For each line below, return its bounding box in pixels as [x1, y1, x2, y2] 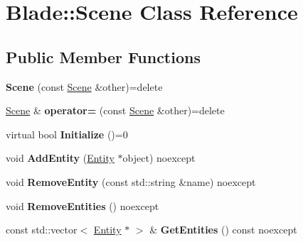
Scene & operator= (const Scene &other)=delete [6, 103, 225, 118]
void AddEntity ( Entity [6, 150, 115, 165]
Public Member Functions [6, 45, 201, 67]
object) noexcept [122, 150, 196, 165]
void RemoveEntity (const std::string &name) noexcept [6, 174, 256, 189]
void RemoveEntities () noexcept [6, 198, 159, 213]
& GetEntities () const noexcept [149, 222, 297, 237]
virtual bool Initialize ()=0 [6, 126, 128, 141]
